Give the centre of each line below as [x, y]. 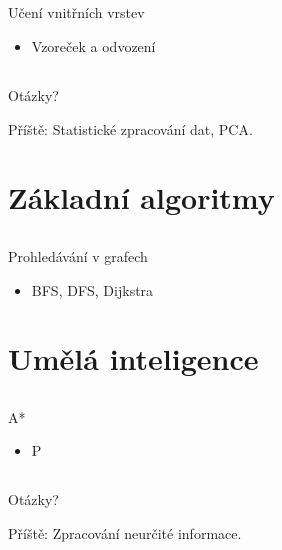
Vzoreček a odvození [93, 45]
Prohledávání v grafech [78, 255]
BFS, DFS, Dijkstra [92, 289]
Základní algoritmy [141, 197]
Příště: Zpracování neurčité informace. [125, 533]
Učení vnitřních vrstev [76, 12]
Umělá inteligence [133, 358]
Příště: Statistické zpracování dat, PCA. [130, 128]
